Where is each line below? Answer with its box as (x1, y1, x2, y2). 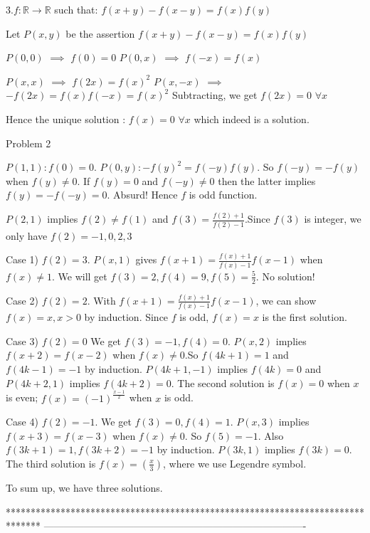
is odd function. (189, 187, 258, 202)
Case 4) (6, 414, 38, 429)
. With (87, 292, 116, 307)
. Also (258, 428, 284, 443)
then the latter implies (218, 173, 316, 188)
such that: (54, 2, 98, 16)
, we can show (255, 292, 317, 307)
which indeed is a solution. (194, 111, 310, 126)
